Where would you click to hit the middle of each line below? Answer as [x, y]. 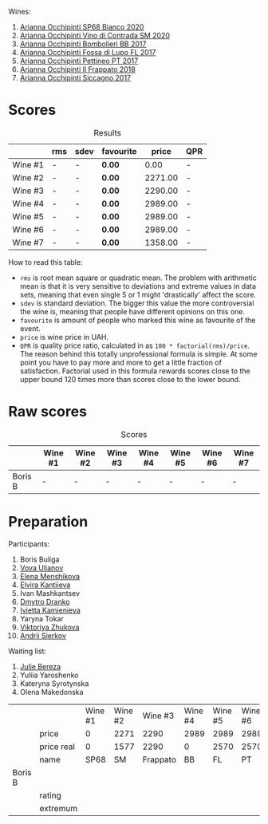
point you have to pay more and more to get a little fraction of [120, 362]
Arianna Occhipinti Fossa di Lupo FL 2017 [88, 52]
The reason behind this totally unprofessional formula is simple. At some [138, 353]
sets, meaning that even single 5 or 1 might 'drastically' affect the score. [138, 294]
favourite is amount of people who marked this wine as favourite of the [138, 320]
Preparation [48, 522]
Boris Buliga [39, 559]
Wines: [20, 12]
